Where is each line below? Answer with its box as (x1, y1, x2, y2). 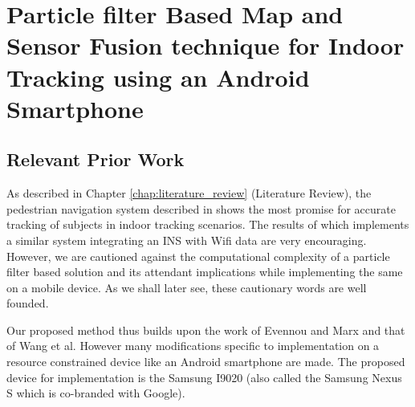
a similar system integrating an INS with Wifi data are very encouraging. (6, 231, 367, 248)
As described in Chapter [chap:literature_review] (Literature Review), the (6, 185, 372, 201)
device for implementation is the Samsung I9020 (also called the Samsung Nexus (6, 368, 402, 385)
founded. (6, 295, 49, 311)
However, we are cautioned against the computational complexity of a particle (6, 247, 390, 264)
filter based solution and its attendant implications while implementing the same (6, 263, 403, 280)
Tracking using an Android (6, 60, 310, 93)
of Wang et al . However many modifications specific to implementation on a (6, 337, 380, 354)
